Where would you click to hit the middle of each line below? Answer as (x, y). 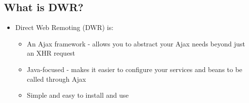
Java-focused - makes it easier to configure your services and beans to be (135, 69)
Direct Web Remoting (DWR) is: (64, 27)
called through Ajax (56, 79)
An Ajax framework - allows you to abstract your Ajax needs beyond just (136, 43)
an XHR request (51, 53)
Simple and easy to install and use (78, 95)
